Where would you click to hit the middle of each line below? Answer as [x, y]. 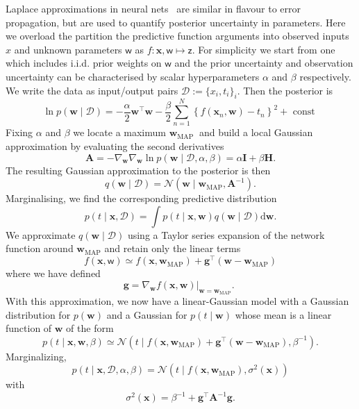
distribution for [38, 314]
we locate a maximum [119, 132]
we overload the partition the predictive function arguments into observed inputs [177, 36]
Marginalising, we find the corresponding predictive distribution [141, 198]
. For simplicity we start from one [264, 49]
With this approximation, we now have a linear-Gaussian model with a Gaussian [177, 300]
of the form [90, 328]
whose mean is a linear [283, 314]
